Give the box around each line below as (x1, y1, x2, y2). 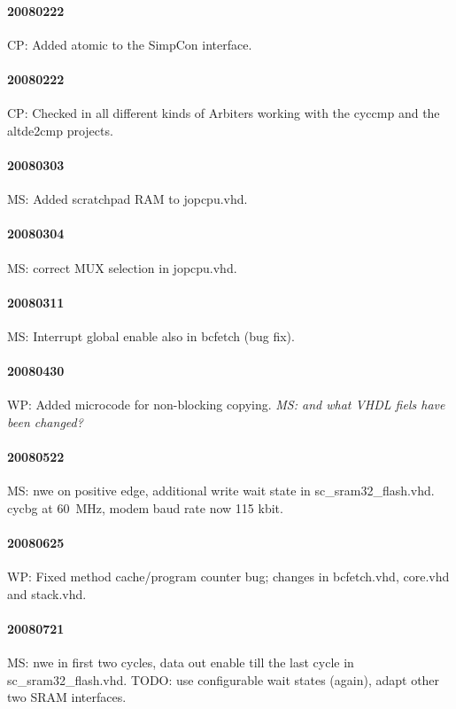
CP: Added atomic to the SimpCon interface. (7, 35, 252, 53)
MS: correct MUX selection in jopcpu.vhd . (7, 258, 237, 277)
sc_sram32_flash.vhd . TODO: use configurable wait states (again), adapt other (7, 670, 440, 689)
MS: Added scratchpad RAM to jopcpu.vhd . (7, 190, 248, 208)
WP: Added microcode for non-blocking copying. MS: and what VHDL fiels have (7, 395, 445, 414)
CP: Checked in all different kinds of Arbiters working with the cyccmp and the (7, 104, 440, 122)
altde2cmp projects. (7, 121, 113, 139)
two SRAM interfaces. (7, 688, 127, 706)
